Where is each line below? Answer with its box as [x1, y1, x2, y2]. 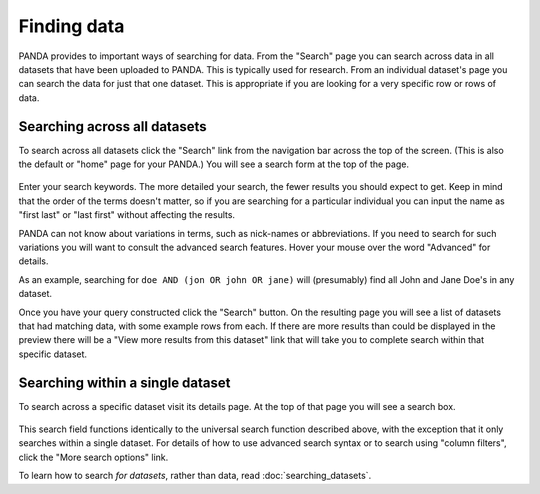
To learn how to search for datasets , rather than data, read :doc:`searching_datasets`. [18, 470, 372, 482]
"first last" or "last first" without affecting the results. [18, 209, 235, 221]
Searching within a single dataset [18, 374, 231, 391]
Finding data [18, 15, 125, 37]
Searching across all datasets [18, 118, 207, 135]
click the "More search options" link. [18, 451, 169, 463]
